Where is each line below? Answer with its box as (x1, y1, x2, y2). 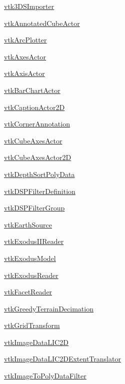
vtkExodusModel (4, 252, 56, 263)
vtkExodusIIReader (4, 236, 64, 246)
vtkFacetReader (4, 286, 52, 297)
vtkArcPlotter (4, 34, 47, 45)
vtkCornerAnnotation (4, 118, 70, 129)
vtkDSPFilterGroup (4, 202, 65, 213)
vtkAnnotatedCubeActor (4, 17, 80, 28)
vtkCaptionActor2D (4, 101, 65, 112)
